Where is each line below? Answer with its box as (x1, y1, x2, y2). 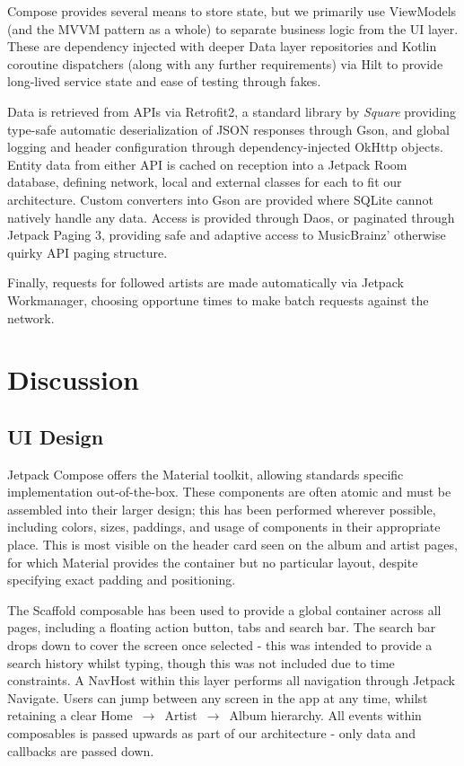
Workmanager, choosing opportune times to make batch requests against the (7, 290, 429, 309)
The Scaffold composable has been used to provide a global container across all (7, 600, 442, 619)
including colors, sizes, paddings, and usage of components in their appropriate (7, 517, 441, 536)
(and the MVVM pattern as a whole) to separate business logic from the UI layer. (7, 19, 459, 38)
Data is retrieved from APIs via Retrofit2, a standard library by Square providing (7, 101, 456, 120)
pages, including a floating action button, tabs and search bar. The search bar (7, 618, 436, 637)
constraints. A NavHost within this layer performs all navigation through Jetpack (7, 671, 455, 690)
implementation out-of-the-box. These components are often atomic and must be (7, 482, 451, 501)
